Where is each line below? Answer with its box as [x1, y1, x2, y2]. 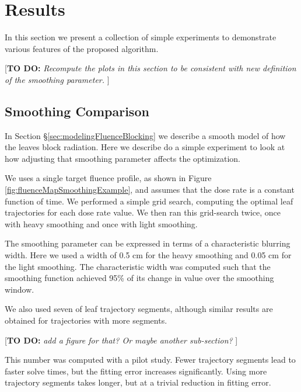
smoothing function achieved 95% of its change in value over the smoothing [5, 272, 274, 284]
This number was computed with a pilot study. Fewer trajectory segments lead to [5, 353, 296, 366]
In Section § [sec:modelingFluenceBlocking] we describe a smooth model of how [5, 129, 286, 141]
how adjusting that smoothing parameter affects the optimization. [5, 152, 240, 164]
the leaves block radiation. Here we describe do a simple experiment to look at [5, 141, 285, 153]
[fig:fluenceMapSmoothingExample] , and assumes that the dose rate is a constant [5, 183, 295, 196]
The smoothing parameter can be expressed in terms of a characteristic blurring [5, 237, 290, 249]
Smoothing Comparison [5, 102, 149, 120]
